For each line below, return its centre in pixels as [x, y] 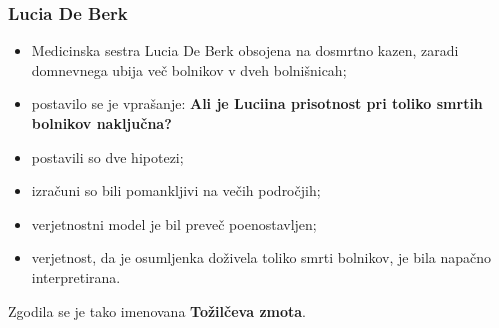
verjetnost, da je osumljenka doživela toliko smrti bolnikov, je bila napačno [261, 257]
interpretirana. [76, 276]
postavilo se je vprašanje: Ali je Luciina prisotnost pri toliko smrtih [257, 103]
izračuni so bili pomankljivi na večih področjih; [176, 190]
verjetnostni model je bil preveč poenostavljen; [174, 223]
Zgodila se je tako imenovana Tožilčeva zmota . [157, 310]
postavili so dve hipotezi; [107, 156]
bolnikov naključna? [101, 123]
